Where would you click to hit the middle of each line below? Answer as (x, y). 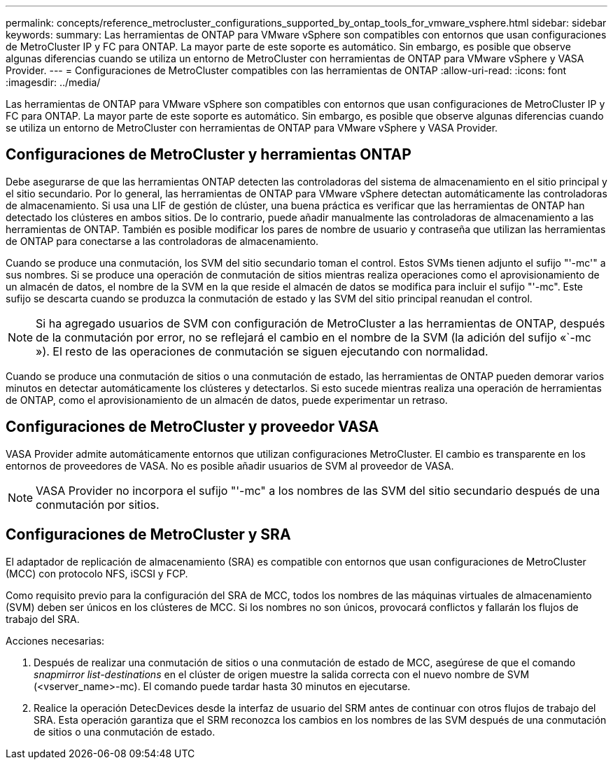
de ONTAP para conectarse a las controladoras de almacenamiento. (162, 241)
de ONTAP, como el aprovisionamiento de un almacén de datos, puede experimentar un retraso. (227, 400)
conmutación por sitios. (98, 504)
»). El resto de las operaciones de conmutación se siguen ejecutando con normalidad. (262, 351)
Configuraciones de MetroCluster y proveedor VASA (192, 427)
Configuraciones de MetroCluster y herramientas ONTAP (209, 155)
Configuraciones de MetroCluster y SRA (148, 535)
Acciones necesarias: (55, 640)
